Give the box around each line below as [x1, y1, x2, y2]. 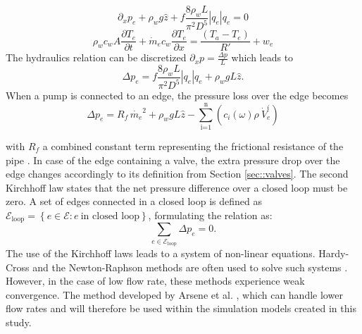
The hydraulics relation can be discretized [6, 50, 187, 65]
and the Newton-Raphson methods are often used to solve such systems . [32, 259, 348, 274]
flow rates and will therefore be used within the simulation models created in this [6, 301, 356, 316]
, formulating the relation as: [148, 207, 273, 222]
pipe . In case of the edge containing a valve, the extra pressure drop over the [6, 152, 340, 167]
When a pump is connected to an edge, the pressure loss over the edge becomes [6, 88, 349, 103]
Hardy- [318, 246, 349, 261]
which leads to [231, 50, 294, 65]
